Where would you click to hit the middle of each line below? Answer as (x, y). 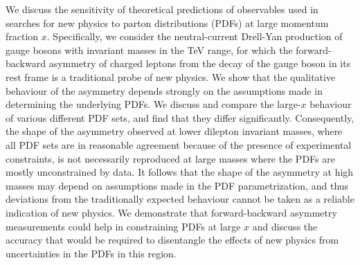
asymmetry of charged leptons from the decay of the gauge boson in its (200, 63)
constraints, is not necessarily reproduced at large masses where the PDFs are (170, 158)
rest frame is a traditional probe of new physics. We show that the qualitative (171, 76)
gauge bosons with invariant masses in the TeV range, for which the (149, 49)
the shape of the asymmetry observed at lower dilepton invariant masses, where (174, 131)
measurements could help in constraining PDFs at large (123, 226)
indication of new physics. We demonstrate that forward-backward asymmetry (171, 212)
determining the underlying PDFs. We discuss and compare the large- (153, 104)
